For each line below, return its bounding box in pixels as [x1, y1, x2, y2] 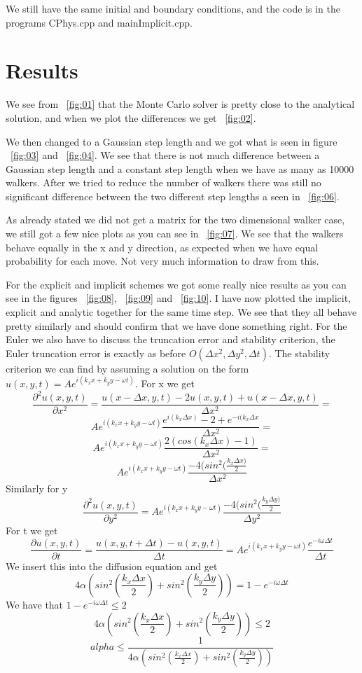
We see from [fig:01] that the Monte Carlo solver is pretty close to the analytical [6, 97, 355, 111]
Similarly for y [6, 481, 68, 496]
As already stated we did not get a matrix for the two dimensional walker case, [6, 212, 345, 227]
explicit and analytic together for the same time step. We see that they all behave [6, 305, 357, 319]
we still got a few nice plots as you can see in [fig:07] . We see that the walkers [6, 226, 344, 241]
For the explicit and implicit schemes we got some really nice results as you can [6, 277, 347, 291]
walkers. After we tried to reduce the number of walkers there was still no [6, 175, 321, 190]
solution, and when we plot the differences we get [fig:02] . [6, 110, 256, 125]
